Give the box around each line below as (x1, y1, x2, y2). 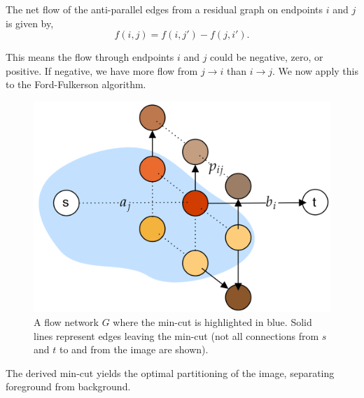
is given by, (6, 15, 54, 30)
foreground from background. (6, 379, 131, 394)
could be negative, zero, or (210, 50, 323, 64)
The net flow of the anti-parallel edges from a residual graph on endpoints (6, 2, 323, 16)
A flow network (34, 315, 99, 329)
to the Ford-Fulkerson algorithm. (6, 77, 146, 92)
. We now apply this (272, 63, 358, 78)
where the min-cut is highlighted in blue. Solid (113, 315, 312, 329)
